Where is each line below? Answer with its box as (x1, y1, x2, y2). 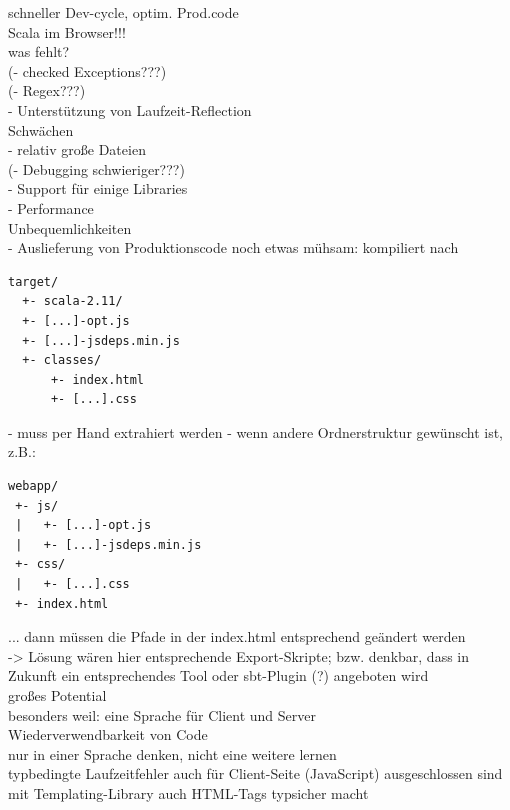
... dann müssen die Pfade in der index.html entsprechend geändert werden (8, 626, 466, 647)
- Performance (8, 197, 94, 218)
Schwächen (8, 119, 74, 140)
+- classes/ (22, 353, 102, 368)
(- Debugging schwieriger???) (8, 158, 185, 179)
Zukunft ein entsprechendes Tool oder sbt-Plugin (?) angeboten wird (8, 665, 429, 686)
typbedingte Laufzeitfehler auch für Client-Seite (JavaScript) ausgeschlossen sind (8, 763, 503, 784)
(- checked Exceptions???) (8, 60, 167, 81)
